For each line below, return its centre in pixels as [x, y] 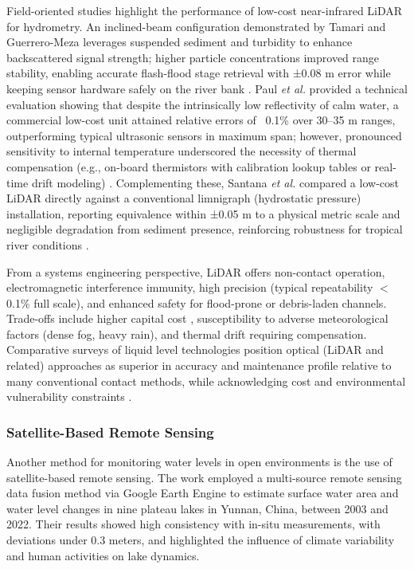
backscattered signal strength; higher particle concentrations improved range [193, 57]
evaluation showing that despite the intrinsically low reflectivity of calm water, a [203, 104]
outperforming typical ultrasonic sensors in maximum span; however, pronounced [204, 135]
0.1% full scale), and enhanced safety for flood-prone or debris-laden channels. [197, 302]
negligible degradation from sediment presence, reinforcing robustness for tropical [205, 229]
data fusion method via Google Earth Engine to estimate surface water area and [203, 493]
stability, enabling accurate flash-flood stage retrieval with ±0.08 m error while [199, 73]
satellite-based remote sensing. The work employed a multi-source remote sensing [204, 477]
